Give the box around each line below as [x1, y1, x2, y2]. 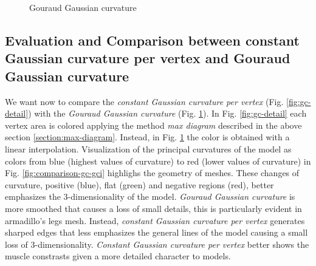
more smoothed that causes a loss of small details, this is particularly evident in [5, 202, 302, 214]
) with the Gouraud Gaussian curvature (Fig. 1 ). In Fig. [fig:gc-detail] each [28, 107, 307, 120]
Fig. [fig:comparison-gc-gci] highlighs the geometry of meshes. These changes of [5, 166, 300, 179]
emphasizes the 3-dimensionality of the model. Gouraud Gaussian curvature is [5, 190, 295, 203]
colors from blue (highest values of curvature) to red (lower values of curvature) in [5, 154, 311, 167]
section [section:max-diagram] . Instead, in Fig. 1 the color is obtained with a [5, 131, 290, 143]
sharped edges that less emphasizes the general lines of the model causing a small [5, 226, 308, 239]
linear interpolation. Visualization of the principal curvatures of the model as [5, 142, 292, 155]
